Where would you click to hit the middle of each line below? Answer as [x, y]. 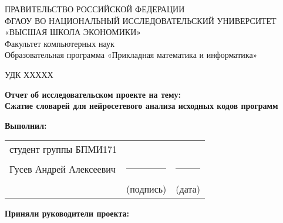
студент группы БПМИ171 [63, 149]
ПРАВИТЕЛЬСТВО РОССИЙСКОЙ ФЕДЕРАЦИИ [95, 9]
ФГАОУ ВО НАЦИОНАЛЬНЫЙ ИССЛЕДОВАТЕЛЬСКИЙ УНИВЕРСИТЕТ [141, 20]
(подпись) [146, 189]
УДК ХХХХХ [29, 74]
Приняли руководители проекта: [67, 213]
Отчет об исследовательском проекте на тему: [93, 94]
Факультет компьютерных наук [60, 43]
